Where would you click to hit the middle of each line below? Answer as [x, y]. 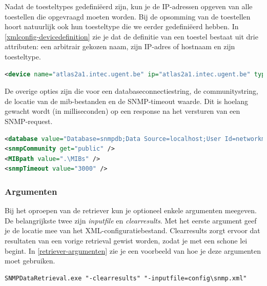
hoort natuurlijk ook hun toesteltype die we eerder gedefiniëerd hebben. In [122, 26]
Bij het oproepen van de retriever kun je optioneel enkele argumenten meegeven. [131, 210]
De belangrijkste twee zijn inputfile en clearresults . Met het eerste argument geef [131, 220]
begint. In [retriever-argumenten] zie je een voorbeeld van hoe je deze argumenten [133, 250]
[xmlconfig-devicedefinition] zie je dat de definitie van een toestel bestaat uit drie [131, 36]
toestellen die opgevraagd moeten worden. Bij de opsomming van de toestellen [128, 16]
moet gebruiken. [30, 261]
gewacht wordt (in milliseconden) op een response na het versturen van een [122, 111]
